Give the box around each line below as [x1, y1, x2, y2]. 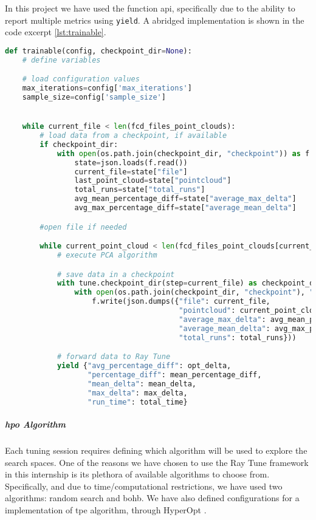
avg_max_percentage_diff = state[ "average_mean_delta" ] [74, 204, 297, 213]
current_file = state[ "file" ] [74, 167, 188, 176]
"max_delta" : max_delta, [88, 388, 188, 397]
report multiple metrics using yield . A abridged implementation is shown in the [5, 13, 304, 26]
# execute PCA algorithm [57, 251, 157, 259]
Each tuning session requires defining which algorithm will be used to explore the [5, 444, 307, 456]
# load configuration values [22, 75, 140, 84]
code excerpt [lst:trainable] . [5, 26, 106, 38]
